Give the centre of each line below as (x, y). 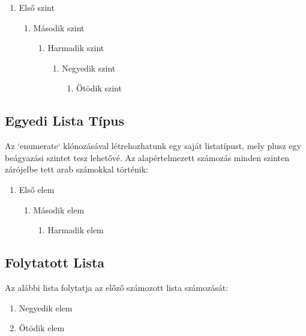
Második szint (59, 27)
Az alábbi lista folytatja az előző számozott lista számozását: (117, 287)
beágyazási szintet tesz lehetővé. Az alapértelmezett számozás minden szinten (147, 157)
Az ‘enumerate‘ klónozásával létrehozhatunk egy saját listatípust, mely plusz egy (153, 146)
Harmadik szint (76, 48)
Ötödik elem (42, 328)
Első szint (37, 7)
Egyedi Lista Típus (65, 121)
